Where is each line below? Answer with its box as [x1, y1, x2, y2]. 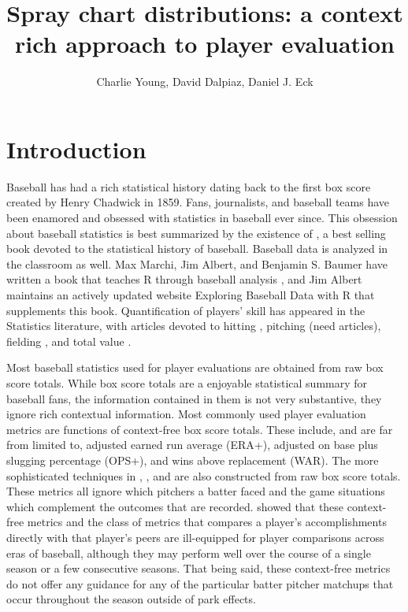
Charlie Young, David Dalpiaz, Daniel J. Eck [96, 73, 313, 90]
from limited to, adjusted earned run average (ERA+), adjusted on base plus [6, 436, 378, 453]
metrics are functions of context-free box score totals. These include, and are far [6, 421, 393, 437]
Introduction [6, 132, 147, 165]
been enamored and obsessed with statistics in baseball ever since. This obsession [6, 210, 398, 226]
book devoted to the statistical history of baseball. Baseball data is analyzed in [6, 240, 388, 257]
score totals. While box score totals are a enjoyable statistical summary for [6, 374, 368, 391]
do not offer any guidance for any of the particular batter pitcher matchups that [6, 575, 394, 592]
